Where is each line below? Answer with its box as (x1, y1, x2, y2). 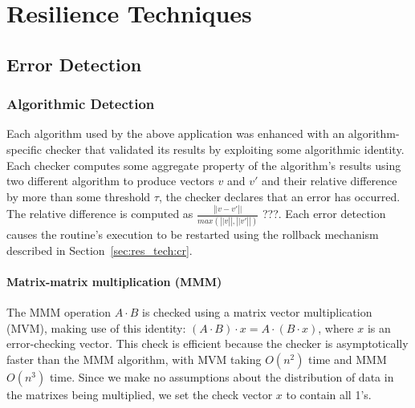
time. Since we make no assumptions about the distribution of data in (49, 368, 394, 385)
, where (318, 319, 354, 336)
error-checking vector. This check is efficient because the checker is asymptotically (6, 335, 409, 352)
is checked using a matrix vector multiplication (141, 303, 372, 320)
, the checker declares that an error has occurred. (158, 188, 401, 204)
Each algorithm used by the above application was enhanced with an (6, 125, 345, 142)
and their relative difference (262, 172, 397, 189)
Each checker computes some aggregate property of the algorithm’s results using (6, 156, 401, 173)
